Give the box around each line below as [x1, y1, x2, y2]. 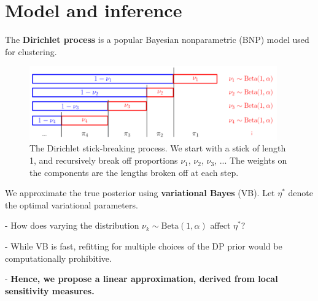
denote [288, 186, 313, 199]
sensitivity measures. [5, 284, 95, 297]
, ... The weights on [214, 154, 287, 167]
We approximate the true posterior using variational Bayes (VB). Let [5, 186, 275, 199]
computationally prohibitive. [5, 251, 112, 264]
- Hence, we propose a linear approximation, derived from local [5, 272, 278, 285]
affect [210, 219, 231, 232]
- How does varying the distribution [5, 219, 139, 232]
